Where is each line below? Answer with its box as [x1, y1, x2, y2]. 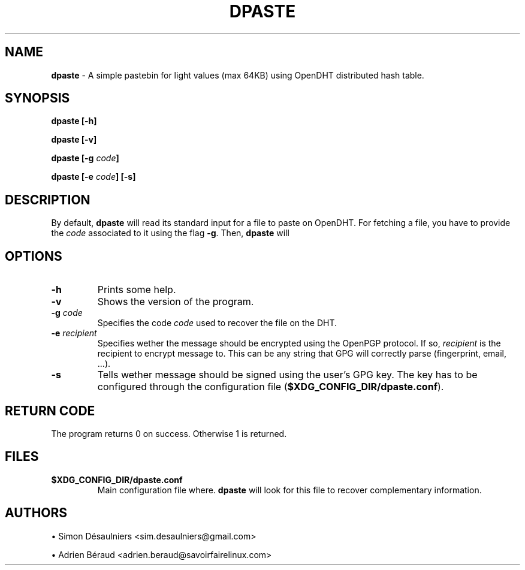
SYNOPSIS [5, 91, 70, 106]
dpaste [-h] [51, 116, 97, 126]
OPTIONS [5, 248, 62, 264]
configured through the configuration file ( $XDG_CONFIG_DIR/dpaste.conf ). [97, 381, 444, 393]
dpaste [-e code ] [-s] [51, 171, 136, 182]
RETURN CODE [5, 403, 95, 418]
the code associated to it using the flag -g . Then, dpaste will [51, 228, 289, 239]
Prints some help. [97, 284, 176, 296]
